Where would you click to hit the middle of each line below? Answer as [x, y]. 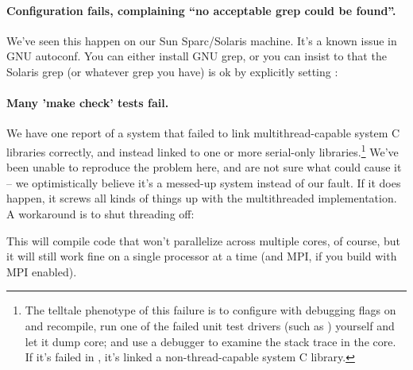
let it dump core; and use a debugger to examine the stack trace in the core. [210, 341]
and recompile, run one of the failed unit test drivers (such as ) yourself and [210, 325]
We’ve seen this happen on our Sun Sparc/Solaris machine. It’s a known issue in [202, 40]
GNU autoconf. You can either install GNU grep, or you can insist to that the [197, 56]
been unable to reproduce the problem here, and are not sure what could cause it [204, 167]
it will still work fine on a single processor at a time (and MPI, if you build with [202, 256]
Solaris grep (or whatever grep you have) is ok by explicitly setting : [172, 71]
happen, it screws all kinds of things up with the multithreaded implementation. [202, 198]
